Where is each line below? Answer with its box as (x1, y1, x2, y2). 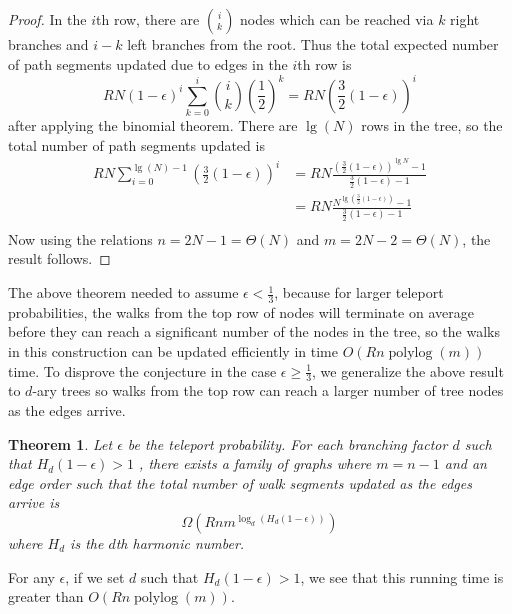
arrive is (8, 492, 60, 513)
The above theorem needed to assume (8, 282, 239, 303)
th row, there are (96, 9, 200, 29)
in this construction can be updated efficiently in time (8, 341, 338, 362)
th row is (297, 53, 352, 74)
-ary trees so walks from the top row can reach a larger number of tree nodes (32, 380, 504, 401)
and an (444, 453, 487, 474)
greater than (8, 586, 84, 607)
